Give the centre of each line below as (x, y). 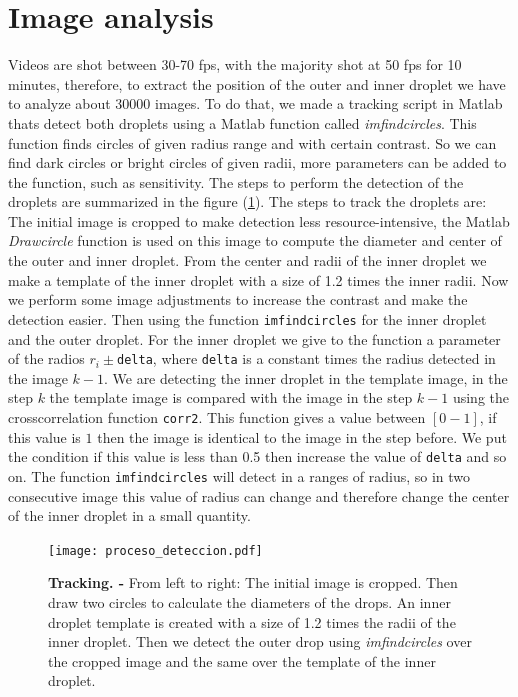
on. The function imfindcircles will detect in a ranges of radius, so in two (239, 475)
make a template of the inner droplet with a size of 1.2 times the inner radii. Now (258, 279)
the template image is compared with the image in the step (231, 397)
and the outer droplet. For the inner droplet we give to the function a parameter (254, 338)
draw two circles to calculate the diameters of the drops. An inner (249, 601)
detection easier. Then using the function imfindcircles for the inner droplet (247, 318)
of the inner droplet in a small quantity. (129, 515)
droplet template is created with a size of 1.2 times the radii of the (252, 621)
